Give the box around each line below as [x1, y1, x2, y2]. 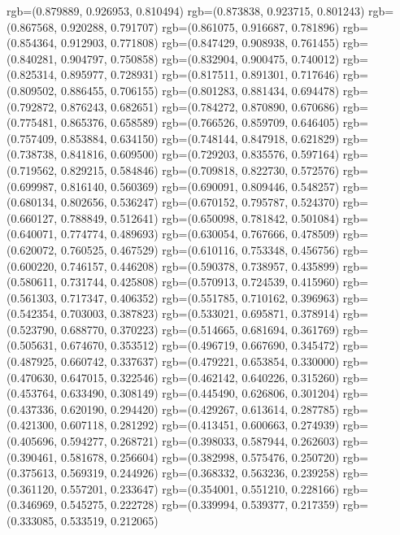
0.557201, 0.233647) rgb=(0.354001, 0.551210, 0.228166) [60, 480, 340, 497]
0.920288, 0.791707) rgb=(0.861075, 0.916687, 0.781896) [60, 18, 340, 35]
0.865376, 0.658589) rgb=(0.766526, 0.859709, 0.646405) [60, 114, 340, 131]
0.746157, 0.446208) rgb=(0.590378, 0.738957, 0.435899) [60, 257, 340, 274]
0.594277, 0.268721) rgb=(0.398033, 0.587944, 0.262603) [60, 433, 340, 450]
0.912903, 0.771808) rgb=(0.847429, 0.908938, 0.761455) [60, 34, 340, 51]
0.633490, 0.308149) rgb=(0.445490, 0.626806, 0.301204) [60, 385, 340, 402]
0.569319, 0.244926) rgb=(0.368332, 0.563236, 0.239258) [60, 464, 340, 481]
